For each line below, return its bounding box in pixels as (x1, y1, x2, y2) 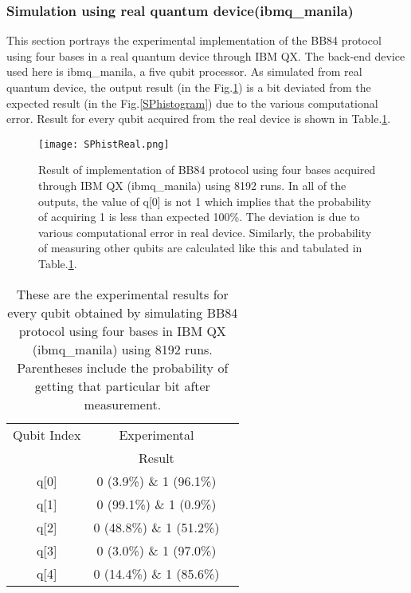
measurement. (84, 394, 162, 413)
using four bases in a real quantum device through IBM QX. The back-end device (6, 47, 405, 64)
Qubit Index (13, 425, 81, 444)
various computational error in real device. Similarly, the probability (38, 223, 372, 240)
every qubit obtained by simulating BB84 (7, 302, 238, 322)
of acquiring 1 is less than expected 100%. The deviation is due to (38, 208, 360, 225)
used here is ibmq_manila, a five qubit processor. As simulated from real (6, 63, 362, 80)
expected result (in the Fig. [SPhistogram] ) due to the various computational (6, 94, 378, 111)
